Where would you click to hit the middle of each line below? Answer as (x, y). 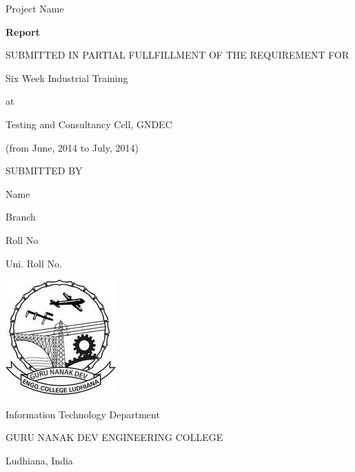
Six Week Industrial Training (67, 78)
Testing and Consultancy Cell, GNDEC (89, 124)
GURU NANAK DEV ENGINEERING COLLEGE (114, 437)
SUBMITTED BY (44, 171)
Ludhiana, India (39, 460)
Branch (21, 217)
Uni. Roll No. (34, 263)
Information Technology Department (83, 414)
